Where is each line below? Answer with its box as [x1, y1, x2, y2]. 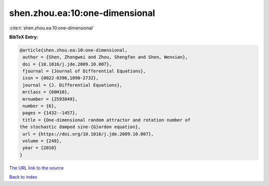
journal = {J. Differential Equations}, [22, 82, 123, 88]
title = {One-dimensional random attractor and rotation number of [22, 117, 191, 123]
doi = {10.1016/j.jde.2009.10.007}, [22, 61, 112, 67]
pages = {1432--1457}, [22, 110, 78, 116]
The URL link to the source [9, 165, 64, 171]
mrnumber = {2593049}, [22, 96, 78, 102]
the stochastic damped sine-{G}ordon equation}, [19, 124, 141, 130]
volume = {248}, [22, 138, 62, 144]
